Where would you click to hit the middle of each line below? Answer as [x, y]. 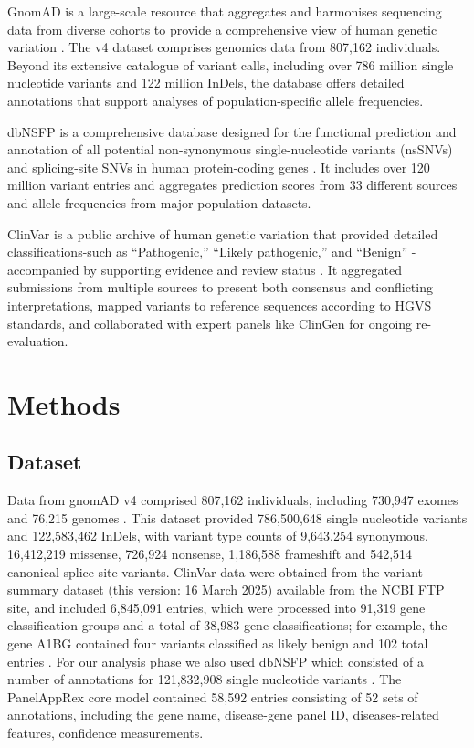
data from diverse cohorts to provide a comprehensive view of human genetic [222, 29]
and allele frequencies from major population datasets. [159, 202]
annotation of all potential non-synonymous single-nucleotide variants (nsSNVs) [230, 149]
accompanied [43, 269]
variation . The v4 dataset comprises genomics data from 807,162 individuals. [224, 47]
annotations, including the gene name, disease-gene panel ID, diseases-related [223, 715]
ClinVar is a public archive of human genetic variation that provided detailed [223, 233]
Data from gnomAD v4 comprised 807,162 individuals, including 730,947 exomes [233, 500]
